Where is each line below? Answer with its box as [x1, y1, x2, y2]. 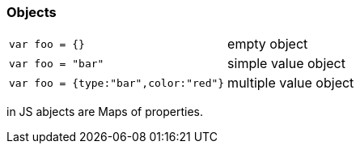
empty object [227, 36, 308, 53]
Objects [6, 4, 57, 20]
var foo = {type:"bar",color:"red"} [9, 76, 225, 89]
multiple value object [227, 75, 354, 92]
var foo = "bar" [9, 57, 104, 70]
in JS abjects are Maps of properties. [6, 105, 203, 119]
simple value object [227, 55, 345, 72]
